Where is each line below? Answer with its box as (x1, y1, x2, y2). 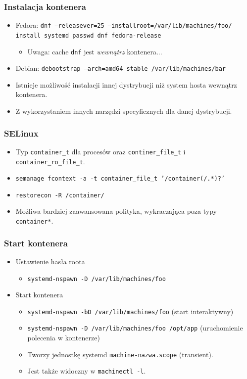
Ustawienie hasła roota (15, 256, 85, 266)
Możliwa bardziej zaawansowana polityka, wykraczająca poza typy (15, 206, 217, 216)
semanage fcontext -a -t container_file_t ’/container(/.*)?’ (15, 175, 225, 183)
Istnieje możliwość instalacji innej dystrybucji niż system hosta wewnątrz (15, 79, 237, 90)
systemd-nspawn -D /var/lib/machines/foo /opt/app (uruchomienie (27, 323, 243, 333)
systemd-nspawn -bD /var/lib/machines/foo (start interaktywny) (27, 306, 234, 316)
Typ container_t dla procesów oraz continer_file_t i (15, 146, 186, 156)
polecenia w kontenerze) (27, 332, 100, 343)
